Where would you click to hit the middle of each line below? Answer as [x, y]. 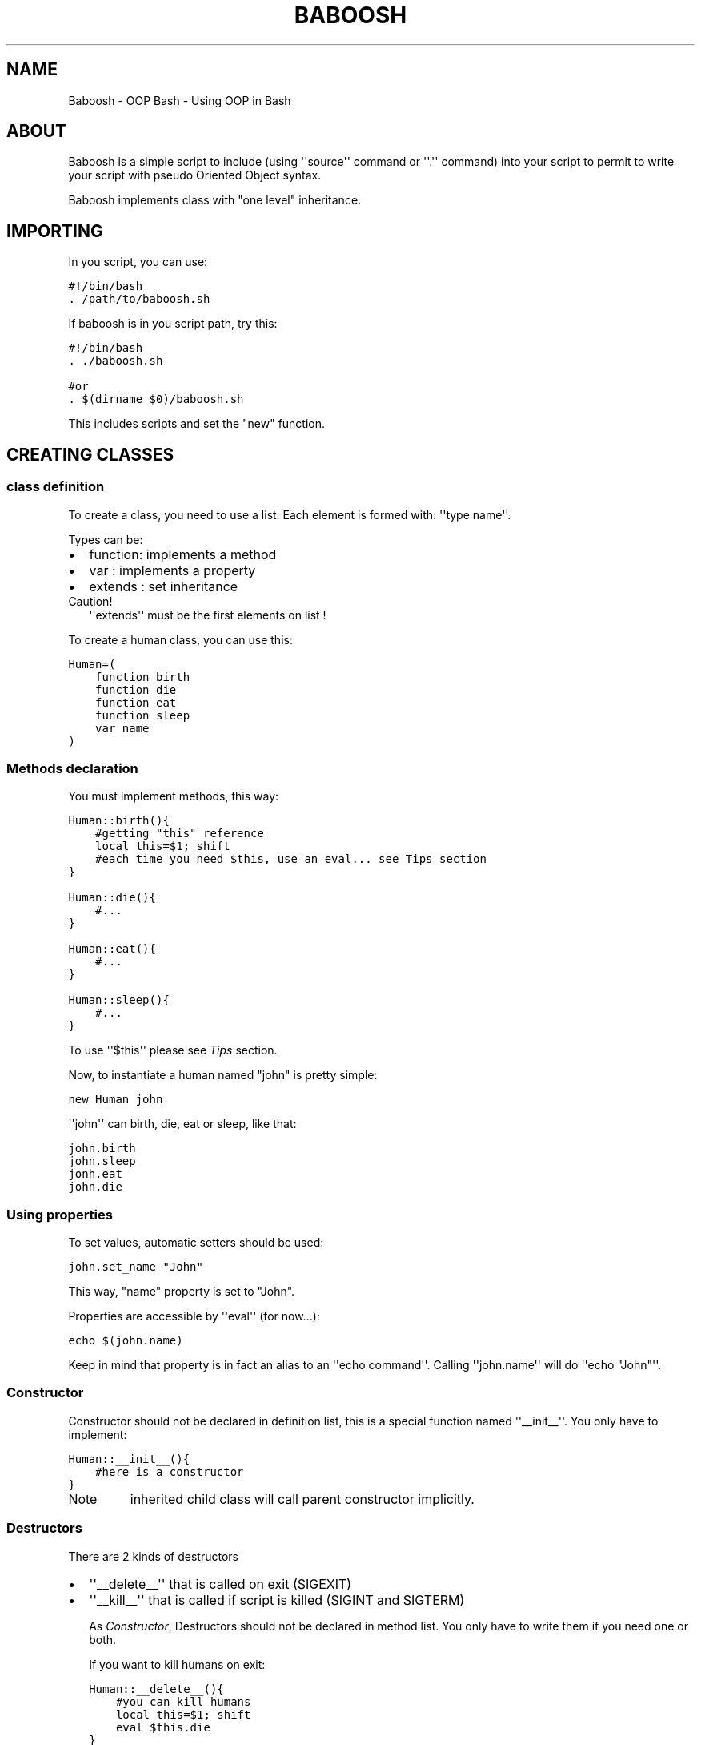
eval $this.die [163, 1727]
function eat [136, 702]
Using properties [60, 1214]
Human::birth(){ [119, 821]
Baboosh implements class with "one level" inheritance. [215, 200]
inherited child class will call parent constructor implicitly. [302, 1499]
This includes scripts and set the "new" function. [197, 424]
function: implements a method [183, 554]
